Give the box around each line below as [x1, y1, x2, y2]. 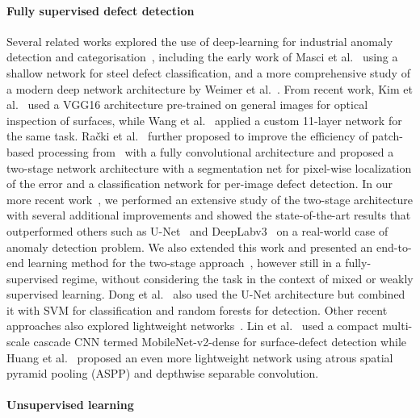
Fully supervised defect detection [6, 2, 195, 19]
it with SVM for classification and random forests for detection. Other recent [6, 301, 388, 318]
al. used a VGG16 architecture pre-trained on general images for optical [6, 96, 368, 113]
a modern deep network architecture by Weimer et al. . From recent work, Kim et [6, 80, 413, 97]
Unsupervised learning [6, 396, 134, 413]
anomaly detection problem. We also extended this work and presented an [6, 238, 373, 255]
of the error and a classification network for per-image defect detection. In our [6, 175, 393, 192]
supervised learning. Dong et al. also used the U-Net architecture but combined [6, 286, 405, 303]
